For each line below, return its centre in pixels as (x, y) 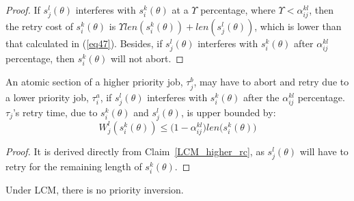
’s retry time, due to (55, 112)
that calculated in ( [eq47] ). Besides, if (84, 43)
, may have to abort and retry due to (271, 82)
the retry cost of (39, 26)
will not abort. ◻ (147, 58)
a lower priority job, (47, 97)
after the (261, 97)
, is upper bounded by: (228, 112)
